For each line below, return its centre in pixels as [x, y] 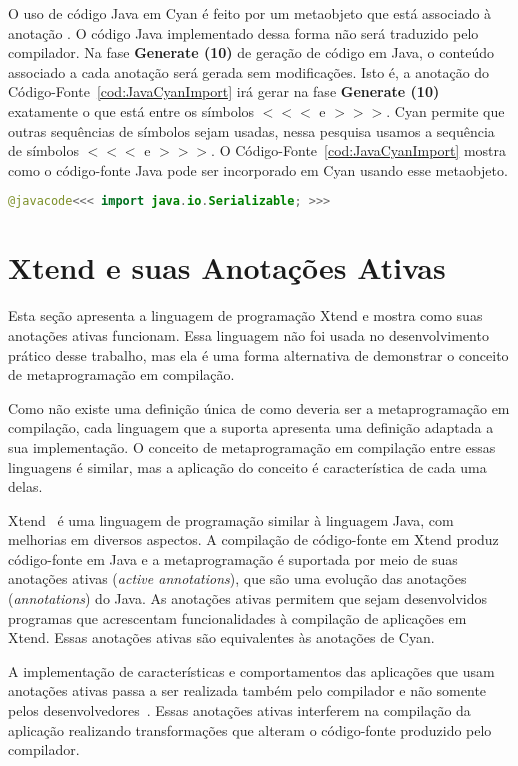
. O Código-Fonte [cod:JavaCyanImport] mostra [359, 150]
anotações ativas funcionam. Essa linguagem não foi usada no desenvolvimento [248, 334]
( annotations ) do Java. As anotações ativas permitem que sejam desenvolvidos [247, 598]
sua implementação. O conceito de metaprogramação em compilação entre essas [252, 446]
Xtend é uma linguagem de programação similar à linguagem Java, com [231, 519]
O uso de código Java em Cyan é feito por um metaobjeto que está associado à [250, 13]
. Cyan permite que [445, 110]
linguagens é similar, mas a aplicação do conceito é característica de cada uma [247, 466]
